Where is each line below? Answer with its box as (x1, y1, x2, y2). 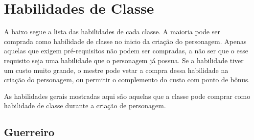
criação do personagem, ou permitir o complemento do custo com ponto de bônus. (4, 74, 250, 85)
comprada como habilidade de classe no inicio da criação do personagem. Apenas (4, 36, 247, 46)
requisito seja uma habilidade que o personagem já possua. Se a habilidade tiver (4, 55, 244, 65)
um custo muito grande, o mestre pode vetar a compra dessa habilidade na (4, 65, 229, 75)
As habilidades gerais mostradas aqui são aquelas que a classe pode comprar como (4, 91, 251, 101)
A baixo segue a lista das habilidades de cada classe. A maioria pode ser (4, 26, 220, 37)
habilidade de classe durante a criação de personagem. (4, 100, 166, 111)
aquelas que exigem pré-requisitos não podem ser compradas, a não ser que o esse (4, 46, 248, 56)
